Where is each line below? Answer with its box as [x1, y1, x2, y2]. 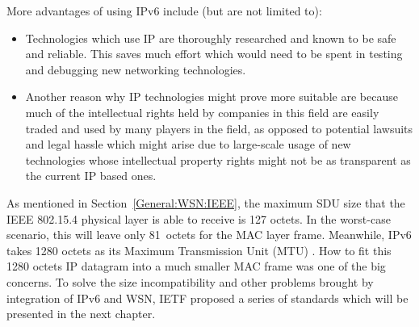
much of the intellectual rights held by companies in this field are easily [25, 103, 379, 120]
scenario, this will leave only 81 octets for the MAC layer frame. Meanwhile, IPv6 [6, 226, 412, 243]
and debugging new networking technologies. [25, 61, 246, 78]
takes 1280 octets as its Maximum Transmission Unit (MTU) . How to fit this [6, 241, 392, 258]
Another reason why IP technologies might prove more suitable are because [25, 88, 398, 105]
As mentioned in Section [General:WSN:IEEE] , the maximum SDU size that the [6, 194, 405, 211]
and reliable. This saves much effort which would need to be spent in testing [25, 45, 403, 62]
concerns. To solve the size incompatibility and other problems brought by [6, 273, 374, 290]
